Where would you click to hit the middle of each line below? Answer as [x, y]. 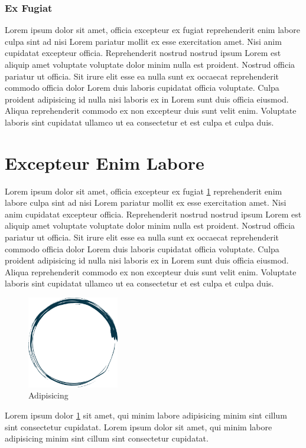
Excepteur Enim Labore [105, 162]
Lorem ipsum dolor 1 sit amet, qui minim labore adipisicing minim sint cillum [146, 415]
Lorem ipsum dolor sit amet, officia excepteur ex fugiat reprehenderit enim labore [152, 30]
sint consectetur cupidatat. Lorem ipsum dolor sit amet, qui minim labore [139, 426]
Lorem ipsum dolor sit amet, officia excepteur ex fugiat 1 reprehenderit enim [144, 191]
